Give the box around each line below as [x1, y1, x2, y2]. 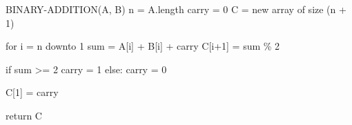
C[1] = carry [6, 85, 59, 99]
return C [6, 108, 42, 122]
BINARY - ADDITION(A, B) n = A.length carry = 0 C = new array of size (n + [6, 2, 346, 16]
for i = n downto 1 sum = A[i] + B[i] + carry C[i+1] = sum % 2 [6, 39, 280, 53]
